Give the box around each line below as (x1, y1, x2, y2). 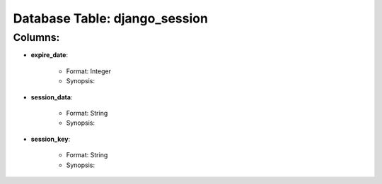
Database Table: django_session (13, 11, 209, 26)
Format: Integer (66, 67, 111, 75)
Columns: (13, 31, 60, 44)
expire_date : (30, 51, 69, 59)
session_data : (30, 92, 73, 102)
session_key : (30, 135, 71, 143)
